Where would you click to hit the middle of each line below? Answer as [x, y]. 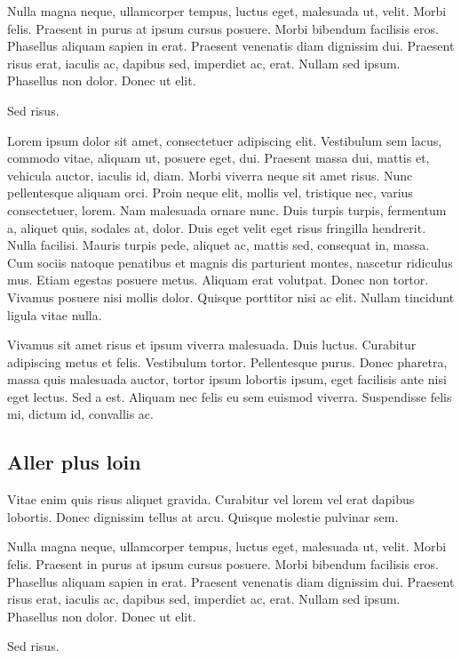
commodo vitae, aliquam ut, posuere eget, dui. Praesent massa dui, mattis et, [219, 158]
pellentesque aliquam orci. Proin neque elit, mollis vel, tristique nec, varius [210, 193]
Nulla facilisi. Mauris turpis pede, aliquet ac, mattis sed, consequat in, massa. [219, 245]
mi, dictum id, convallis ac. [80, 414]
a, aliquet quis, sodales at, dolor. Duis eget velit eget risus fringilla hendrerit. [217, 227]
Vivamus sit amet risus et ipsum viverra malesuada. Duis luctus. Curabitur [212, 345]
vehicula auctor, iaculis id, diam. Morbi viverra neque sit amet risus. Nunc [210, 175]
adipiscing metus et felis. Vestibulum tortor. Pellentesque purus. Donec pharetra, [227, 361]
